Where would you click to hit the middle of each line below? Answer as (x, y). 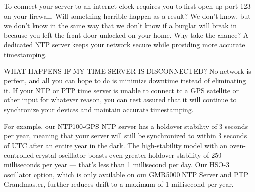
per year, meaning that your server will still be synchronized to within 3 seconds (126, 136)
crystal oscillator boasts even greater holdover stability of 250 (129, 155)
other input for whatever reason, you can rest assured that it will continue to (120, 100)
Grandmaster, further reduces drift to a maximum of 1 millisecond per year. (119, 184)
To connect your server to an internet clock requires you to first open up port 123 (127, 6)
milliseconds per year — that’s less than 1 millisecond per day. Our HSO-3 (117, 164)
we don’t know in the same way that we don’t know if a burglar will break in (120, 25)
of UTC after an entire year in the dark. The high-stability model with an (116, 145)
